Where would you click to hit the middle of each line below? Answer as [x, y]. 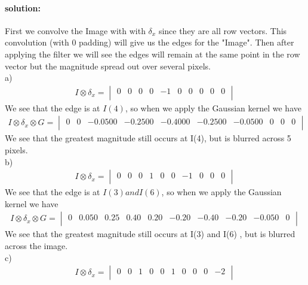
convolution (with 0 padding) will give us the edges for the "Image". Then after [150, 42]
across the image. [36, 246]
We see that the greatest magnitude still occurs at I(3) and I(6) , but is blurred [150, 234]
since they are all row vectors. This [223, 30]
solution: [23, 7]
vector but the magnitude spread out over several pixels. [108, 66]
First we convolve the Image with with [75, 30]
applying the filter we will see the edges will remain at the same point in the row [153, 54]
